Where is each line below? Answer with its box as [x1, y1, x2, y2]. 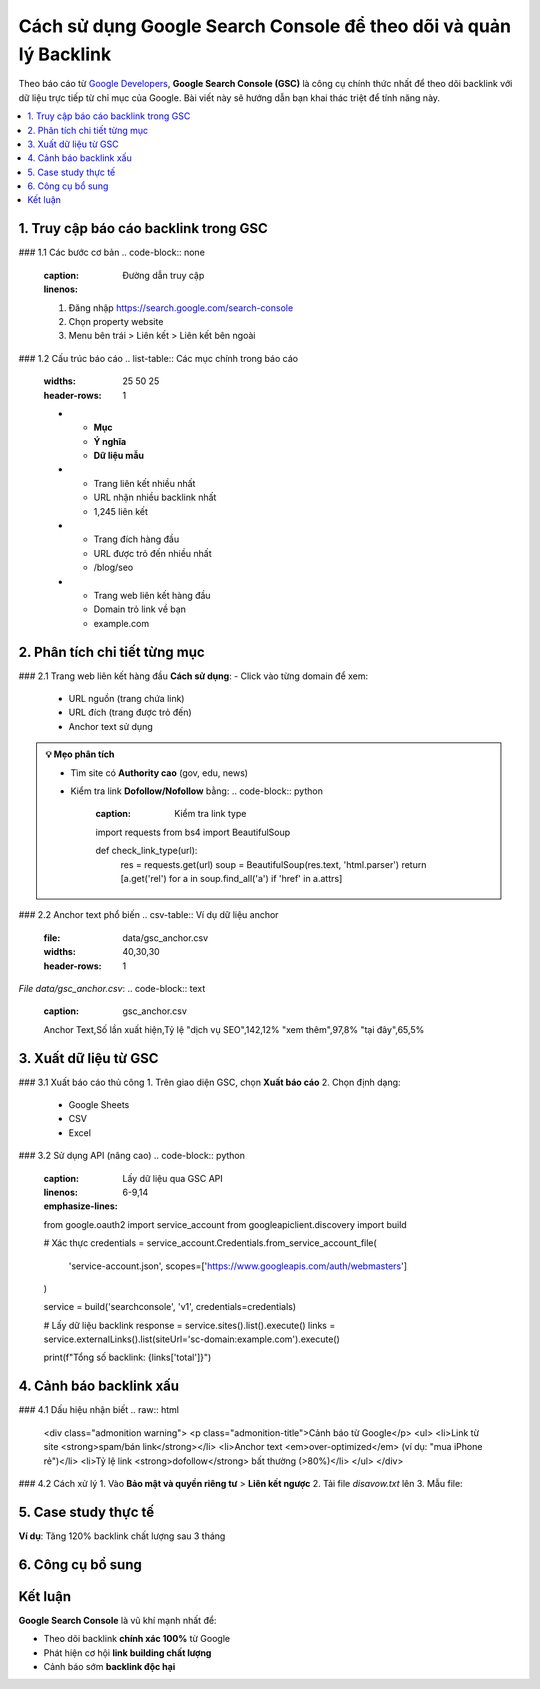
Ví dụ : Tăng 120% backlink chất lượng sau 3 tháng [18, 1530, 226, 1542]
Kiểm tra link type [174, 808, 247, 820]
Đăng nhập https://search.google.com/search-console [68, 301, 294, 314]
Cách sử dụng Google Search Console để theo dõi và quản [18, 15, 512, 37]
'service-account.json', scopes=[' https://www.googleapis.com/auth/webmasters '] [68, 1260, 408, 1272]
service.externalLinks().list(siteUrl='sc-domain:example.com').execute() [43, 1333, 340, 1345]
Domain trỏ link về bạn [93, 603, 187, 615]
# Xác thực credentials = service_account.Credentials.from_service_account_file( [43, 1237, 377, 1249]
